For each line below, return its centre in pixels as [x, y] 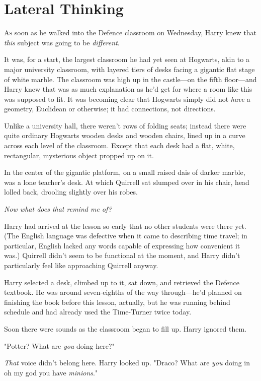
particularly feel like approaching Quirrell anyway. [81, 265]
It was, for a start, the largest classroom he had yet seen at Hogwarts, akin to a [127, 59]
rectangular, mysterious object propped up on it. [79, 155]
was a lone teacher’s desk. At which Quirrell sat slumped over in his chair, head [127, 182]
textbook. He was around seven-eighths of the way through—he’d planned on [123, 292]
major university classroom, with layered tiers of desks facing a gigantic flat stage [129, 69]
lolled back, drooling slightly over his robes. [71, 192]
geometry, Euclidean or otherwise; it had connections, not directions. [110, 109]
